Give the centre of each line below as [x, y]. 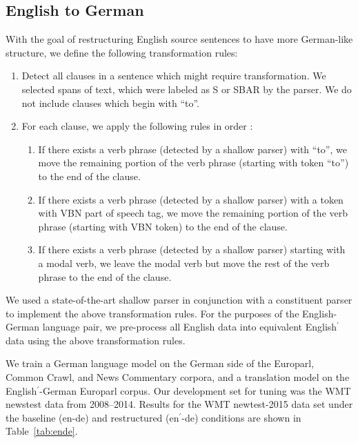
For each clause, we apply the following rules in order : [137, 126]
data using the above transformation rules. [96, 340]
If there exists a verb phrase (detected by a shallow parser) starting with [192, 249]
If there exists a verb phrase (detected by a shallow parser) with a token [191, 199]
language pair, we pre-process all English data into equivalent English [190, 327]
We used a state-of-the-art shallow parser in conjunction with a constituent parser [179, 300]
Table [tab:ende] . [42, 431]
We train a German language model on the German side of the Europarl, [160, 363]
